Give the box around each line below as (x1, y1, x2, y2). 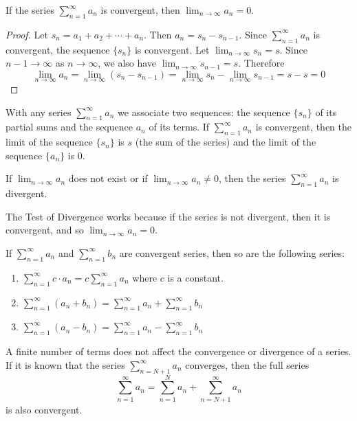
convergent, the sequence (6, 42, 110, 56)
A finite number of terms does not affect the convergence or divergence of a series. (6, 344, 351, 359)
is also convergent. (6, 402, 83, 416)
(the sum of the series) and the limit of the (135, 135, 316, 149)
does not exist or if (68, 171, 148, 185)
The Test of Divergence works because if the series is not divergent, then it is (6, 209, 331, 223)
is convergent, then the (255, 120, 352, 134)
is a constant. (167, 270, 224, 284)
